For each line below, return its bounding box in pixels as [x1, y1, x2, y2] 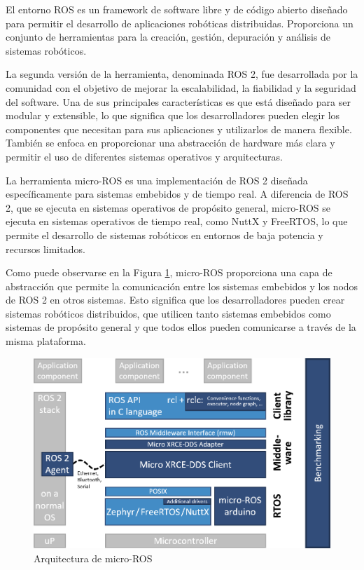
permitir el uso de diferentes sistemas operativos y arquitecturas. [6, 149, 283, 163]
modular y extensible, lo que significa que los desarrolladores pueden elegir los [6, 108, 340, 123]
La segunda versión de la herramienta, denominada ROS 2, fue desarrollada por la [6, 67, 358, 81]
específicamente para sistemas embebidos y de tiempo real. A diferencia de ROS [6, 186, 349, 201]
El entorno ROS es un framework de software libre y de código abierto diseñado [6, 2, 348, 16]
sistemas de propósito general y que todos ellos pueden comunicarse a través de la [6, 320, 356, 334]
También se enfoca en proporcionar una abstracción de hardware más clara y [6, 135, 335, 150]
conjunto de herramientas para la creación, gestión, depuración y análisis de [6, 29, 331, 44]
